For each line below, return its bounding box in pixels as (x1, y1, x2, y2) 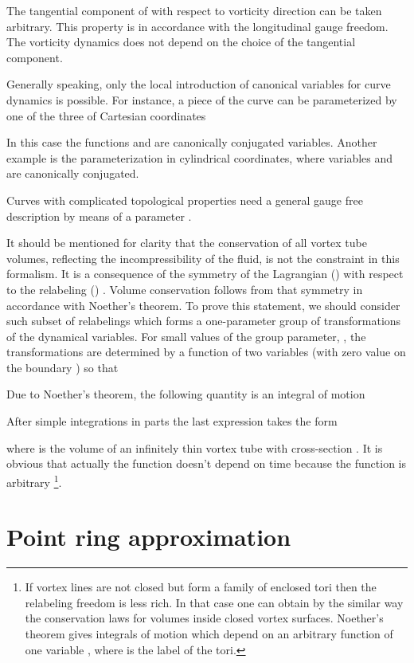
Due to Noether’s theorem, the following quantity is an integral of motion (6, 386, 365, 402)
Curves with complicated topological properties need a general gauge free (6, 191, 363, 208)
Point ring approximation (6, 520, 291, 553)
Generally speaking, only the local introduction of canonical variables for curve (6, 76, 391, 92)
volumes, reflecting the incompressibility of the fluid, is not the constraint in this (6, 249, 400, 266)
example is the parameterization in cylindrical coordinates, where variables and (6, 149, 393, 166)
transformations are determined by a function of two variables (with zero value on (6, 343, 406, 360)
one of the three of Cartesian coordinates (6, 107, 206, 124)
